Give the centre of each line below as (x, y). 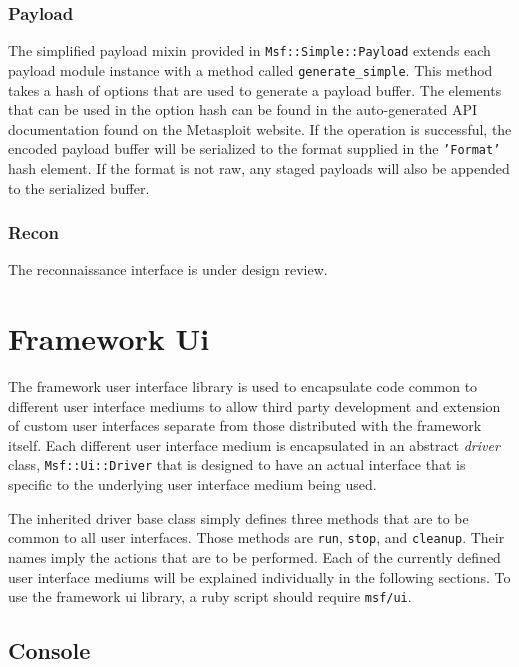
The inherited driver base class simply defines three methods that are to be (238, 517)
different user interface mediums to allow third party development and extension (254, 405)
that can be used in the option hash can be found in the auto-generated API (243, 109)
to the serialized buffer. (79, 187)
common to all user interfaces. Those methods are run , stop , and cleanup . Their (256, 537)
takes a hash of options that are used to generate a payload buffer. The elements (255, 89)
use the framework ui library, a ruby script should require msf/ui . (210, 596)
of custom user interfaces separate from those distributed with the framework (245, 425)
